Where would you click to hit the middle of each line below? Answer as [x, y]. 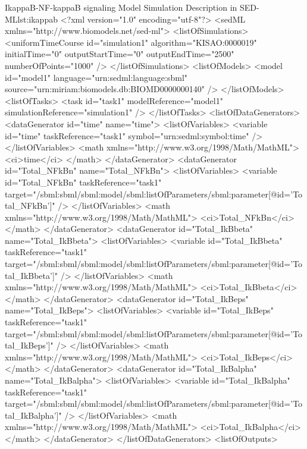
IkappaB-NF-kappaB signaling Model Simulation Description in [121, 7]
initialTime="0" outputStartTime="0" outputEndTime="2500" [120, 54]
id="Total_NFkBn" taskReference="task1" [83, 182]
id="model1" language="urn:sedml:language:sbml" [96, 77]
